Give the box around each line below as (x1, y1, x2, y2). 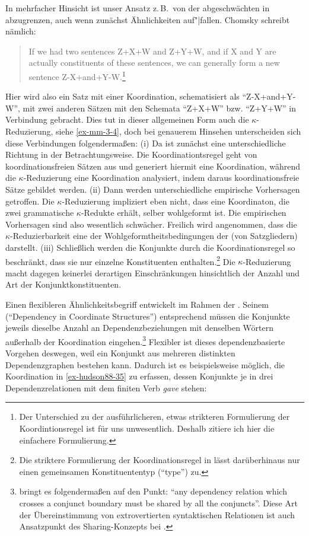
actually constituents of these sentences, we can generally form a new (28, 56, 280, 69)
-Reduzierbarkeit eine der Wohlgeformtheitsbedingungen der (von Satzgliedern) (10, 229, 298, 242)
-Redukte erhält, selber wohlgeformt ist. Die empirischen (81, 206, 286, 219)
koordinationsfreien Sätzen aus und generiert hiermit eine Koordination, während (5, 159, 301, 172)
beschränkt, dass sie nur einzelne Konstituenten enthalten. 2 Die (5, 253, 235, 267)
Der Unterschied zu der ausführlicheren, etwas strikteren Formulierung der (19, 410, 290, 423)
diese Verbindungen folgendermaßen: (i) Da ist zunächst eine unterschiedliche (5, 136, 286, 149)
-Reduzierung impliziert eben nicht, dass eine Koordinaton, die (62, 194, 289, 207)
